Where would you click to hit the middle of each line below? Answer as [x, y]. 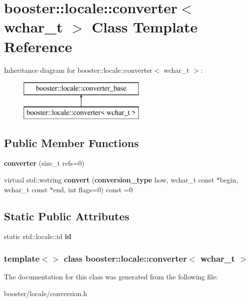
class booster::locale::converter [125, 258]
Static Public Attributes [67, 216]
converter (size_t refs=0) [44, 163]
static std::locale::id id [38, 236]
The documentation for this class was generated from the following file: [111, 277]
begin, [229, 180]
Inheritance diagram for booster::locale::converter [78, 70]
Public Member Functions [71, 142]
